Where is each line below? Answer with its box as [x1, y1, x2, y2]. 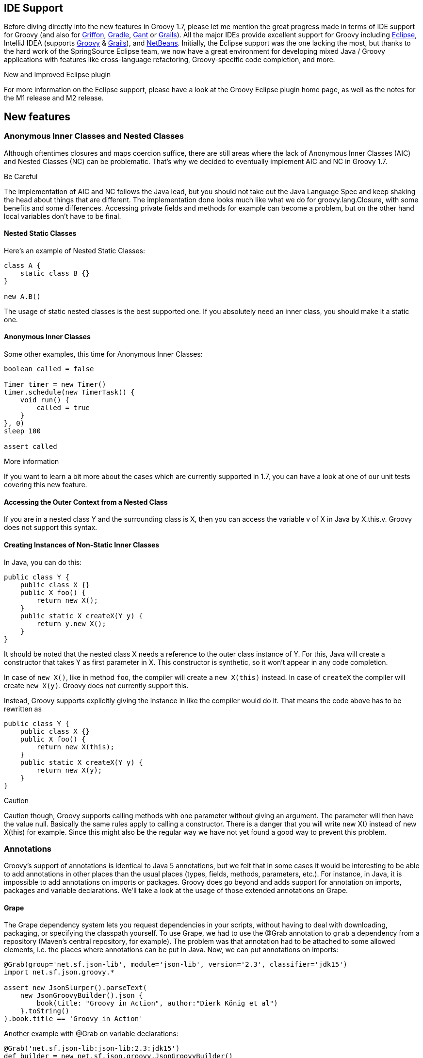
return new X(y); [36, 766, 102, 774]
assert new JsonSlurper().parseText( [4, 984, 147, 992]
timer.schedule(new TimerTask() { [4, 388, 135, 397]
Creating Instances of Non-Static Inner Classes [4, 540, 160, 549]
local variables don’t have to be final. [4, 212, 121, 220]
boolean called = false [4, 365, 94, 373]
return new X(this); [36, 743, 114, 751]
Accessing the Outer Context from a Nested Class [4, 497, 168, 506]
